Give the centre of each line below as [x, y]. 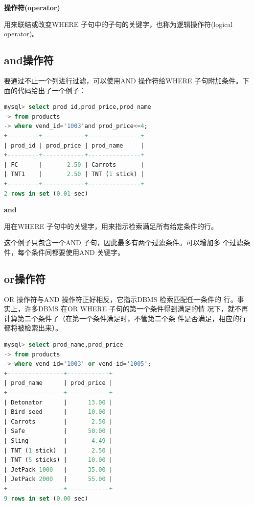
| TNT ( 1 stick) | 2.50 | [58, 450]
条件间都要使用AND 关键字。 [78, 252]
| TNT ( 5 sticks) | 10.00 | [58, 460]
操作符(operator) [32, 7]
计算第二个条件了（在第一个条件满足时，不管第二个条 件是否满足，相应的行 [125, 318]
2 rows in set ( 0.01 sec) [46, 193]
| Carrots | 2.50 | [58, 421]
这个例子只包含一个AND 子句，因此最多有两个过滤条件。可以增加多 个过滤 [124, 242]
